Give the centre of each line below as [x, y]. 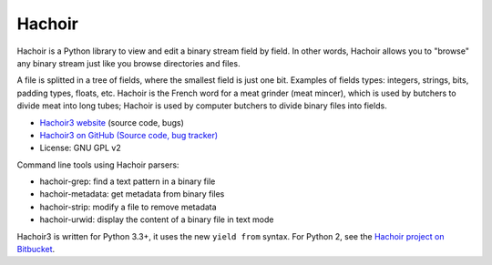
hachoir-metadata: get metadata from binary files [132, 194]
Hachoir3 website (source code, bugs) [112, 122]
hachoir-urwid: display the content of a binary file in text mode [157, 219]
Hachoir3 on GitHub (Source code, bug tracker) [129, 135]
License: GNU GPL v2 [81, 148]
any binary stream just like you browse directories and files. [128, 63]
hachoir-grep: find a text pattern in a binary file [128, 181]
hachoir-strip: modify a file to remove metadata [128, 207]
